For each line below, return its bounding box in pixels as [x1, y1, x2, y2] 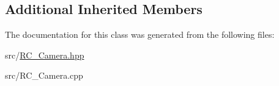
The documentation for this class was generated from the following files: [5, 28, 275, 41]
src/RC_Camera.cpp [5, 69, 83, 82]
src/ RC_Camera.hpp [5, 48, 84, 61]
